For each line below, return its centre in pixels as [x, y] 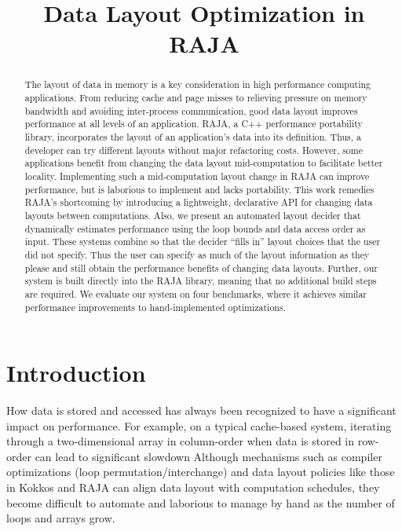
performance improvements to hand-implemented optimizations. [155, 307]
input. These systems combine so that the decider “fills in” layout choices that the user [203, 242]
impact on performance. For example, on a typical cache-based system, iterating [199, 425]
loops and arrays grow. [61, 518]
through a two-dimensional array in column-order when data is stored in [181, 441]
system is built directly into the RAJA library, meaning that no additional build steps [201, 281]
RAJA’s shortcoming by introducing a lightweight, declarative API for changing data [199, 202]
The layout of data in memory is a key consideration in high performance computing [198, 84]
